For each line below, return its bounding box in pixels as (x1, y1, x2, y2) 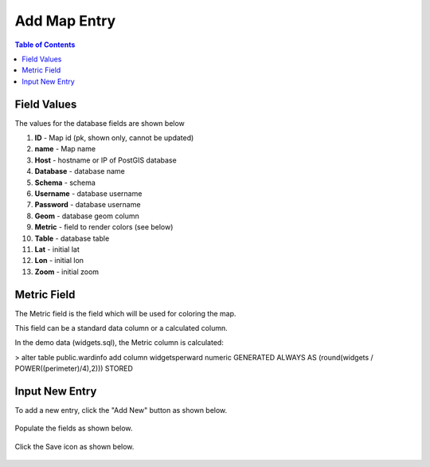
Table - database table (34, 233, 110, 243)
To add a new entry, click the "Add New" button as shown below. (14, 406, 228, 415)
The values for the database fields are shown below (14, 118, 185, 128)
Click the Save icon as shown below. (14, 441, 135, 451)
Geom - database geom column (34, 211, 139, 221)
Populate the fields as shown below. (14, 423, 133, 434)
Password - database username (34, 200, 141, 210)
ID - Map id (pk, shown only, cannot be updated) (34, 133, 194, 143)
